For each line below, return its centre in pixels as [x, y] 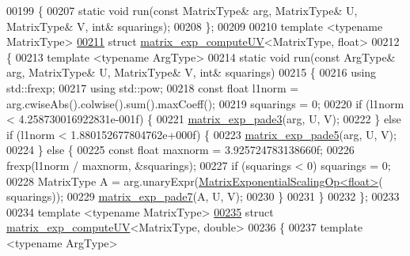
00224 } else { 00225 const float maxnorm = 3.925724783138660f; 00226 [180, 150]
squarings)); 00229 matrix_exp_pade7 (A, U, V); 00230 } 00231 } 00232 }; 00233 [203, 196]
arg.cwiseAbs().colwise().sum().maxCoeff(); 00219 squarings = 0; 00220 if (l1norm [205, 103]
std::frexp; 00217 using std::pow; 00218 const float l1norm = [153, 87]
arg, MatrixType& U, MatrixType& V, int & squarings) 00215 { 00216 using [192, 72]
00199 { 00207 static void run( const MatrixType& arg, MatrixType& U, [182, 10]
